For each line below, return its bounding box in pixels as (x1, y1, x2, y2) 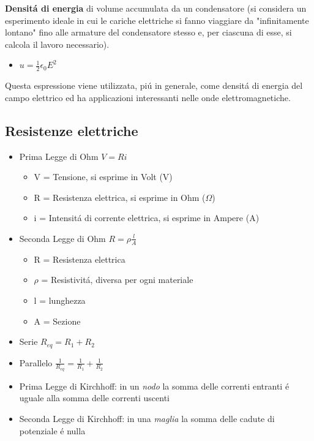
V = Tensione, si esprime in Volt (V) (34, 170, 173, 183)
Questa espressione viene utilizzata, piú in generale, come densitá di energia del (5, 79, 303, 92)
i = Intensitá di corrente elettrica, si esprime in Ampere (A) (34, 211, 260, 224)
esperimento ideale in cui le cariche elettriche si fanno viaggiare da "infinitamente (5, 13, 309, 26)
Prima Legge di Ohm (19, 149, 99, 162)
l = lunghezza (34, 293, 86, 306)
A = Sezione (34, 314, 81, 327)
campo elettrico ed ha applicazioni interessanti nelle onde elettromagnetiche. (5, 91, 291, 104)
